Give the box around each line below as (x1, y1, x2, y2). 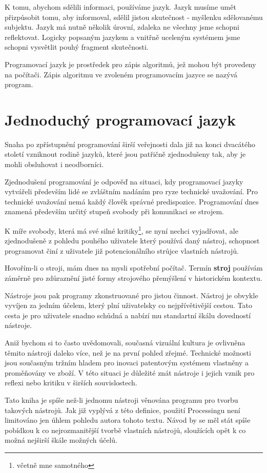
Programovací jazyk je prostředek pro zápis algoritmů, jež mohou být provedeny (5, 58, 256, 69)
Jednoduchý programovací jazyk (5, 109, 236, 130)
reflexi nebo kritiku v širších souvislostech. (5, 377, 137, 388)
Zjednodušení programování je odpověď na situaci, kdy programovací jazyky (5, 176, 243, 187)
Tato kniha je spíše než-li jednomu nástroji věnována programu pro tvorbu (5, 395, 238, 405)
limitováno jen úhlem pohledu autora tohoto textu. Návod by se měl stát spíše (5, 415, 251, 425)
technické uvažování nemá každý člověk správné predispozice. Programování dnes (5, 196, 259, 207)
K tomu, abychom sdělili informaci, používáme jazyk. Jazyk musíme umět (5, 2, 236, 12)
